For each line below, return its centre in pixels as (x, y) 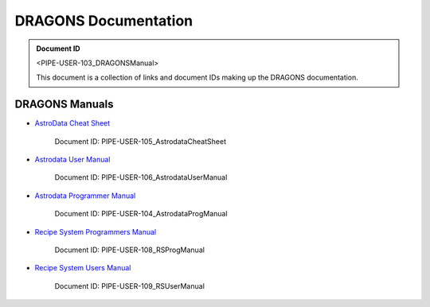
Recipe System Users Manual (83, 268)
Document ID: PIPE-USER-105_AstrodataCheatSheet (141, 141)
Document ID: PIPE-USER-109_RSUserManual (129, 286)
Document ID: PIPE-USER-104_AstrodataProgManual (141, 214)
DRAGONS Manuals (64, 105)
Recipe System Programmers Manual (96, 231)
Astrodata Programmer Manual (85, 196)
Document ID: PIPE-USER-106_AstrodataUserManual (141, 177)
